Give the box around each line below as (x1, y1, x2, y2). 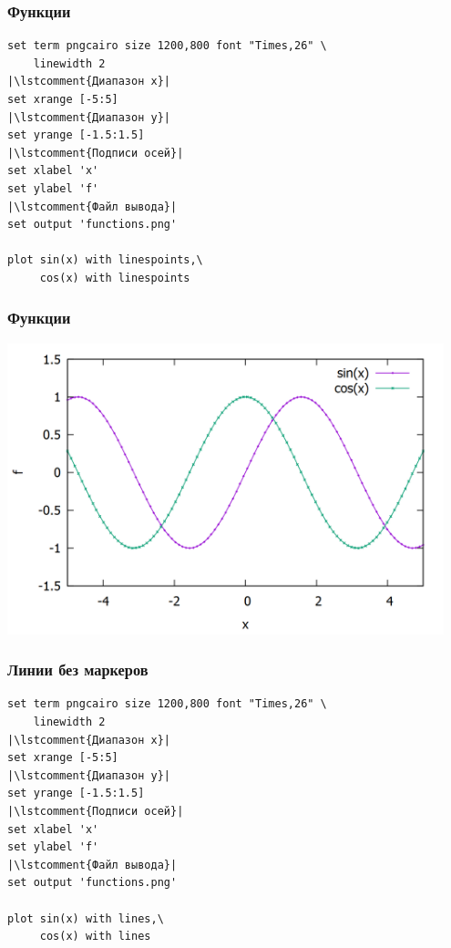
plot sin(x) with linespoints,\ (7, 253, 203, 267)
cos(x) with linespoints (39, 271, 190, 284)
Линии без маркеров (7, 658, 149, 681)
